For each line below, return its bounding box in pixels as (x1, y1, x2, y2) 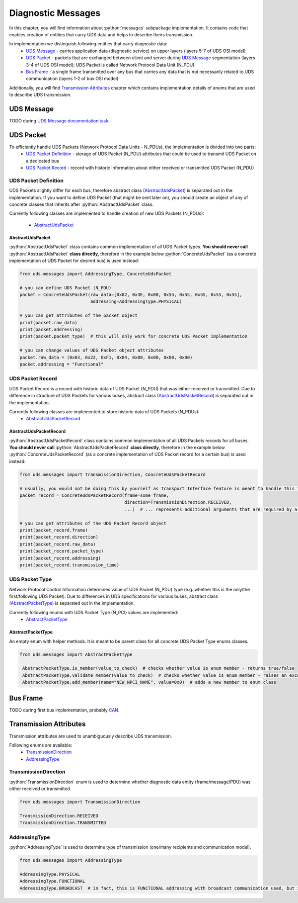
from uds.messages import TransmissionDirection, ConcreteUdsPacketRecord (19, 471, 206, 477)
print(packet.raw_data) (19, 320, 78, 325)
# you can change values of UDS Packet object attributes (19, 348, 164, 353)
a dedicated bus (26, 158, 59, 164)
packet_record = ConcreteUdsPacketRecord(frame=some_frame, (19, 493, 169, 498)
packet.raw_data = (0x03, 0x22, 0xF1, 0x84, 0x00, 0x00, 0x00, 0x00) (19, 355, 193, 360)
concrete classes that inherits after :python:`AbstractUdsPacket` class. (9, 201, 154, 207)
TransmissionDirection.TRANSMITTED (19, 820, 106, 825)
